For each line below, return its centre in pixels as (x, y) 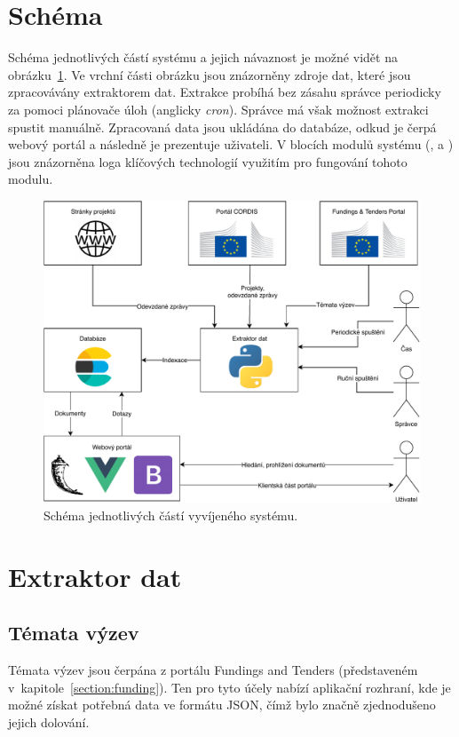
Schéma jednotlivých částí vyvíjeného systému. (171, 515)
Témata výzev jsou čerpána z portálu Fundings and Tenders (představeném (213, 670)
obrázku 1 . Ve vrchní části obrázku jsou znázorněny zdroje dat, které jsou (210, 74)
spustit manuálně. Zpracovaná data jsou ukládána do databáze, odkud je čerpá (222, 127)
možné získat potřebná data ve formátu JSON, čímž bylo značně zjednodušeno (222, 705)
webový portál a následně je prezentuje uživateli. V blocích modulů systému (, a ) (231, 144)
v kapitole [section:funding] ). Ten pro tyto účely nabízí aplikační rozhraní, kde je (229, 687)
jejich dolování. (49, 721)
